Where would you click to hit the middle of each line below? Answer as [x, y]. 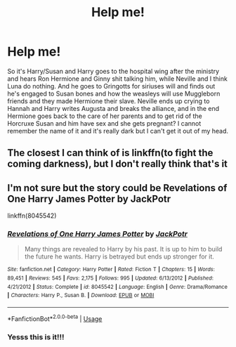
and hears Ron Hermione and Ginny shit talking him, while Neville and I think [118, 79]
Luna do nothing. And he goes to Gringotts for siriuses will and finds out [111, 86]
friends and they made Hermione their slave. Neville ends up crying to [109, 101]
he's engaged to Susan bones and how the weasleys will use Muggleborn [114, 93]
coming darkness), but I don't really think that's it [118, 164]
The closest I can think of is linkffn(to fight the [110, 153]
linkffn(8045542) [32, 216]
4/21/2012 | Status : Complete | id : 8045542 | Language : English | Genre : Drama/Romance [118, 287]
